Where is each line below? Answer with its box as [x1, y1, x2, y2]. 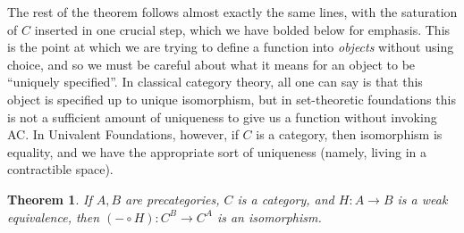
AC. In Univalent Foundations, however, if [7, 125, 239, 144]
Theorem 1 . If [7, 189, 92, 208]
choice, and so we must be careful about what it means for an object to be [7, 54, 416, 73]
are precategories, [125, 189, 220, 208]
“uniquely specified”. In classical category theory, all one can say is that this [7, 72, 423, 91]
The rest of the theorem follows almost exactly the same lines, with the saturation [7, 3, 458, 21]
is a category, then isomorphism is [256, 125, 443, 144]
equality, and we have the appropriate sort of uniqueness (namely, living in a [7, 142, 426, 161]
